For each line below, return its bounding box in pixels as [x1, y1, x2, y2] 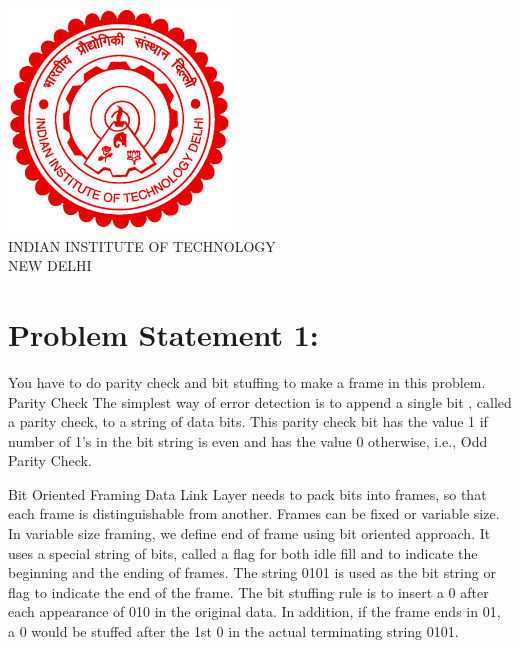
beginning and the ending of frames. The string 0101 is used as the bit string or [8, 562, 496, 583]
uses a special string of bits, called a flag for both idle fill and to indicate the [8, 542, 478, 563]
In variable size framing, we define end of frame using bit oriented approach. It [8, 523, 491, 544]
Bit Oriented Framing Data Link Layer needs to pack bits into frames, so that [8, 483, 487, 504]
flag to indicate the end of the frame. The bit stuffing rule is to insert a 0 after [8, 581, 489, 602]
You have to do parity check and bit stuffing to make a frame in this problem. [8, 371, 486, 392]
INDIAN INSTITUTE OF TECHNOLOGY [8, 235, 276, 256]
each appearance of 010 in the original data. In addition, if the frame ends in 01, [8, 601, 501, 622]
